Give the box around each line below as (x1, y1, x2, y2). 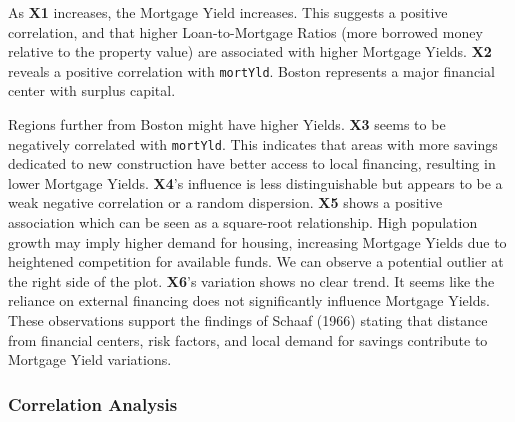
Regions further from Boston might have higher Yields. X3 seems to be (8, 114, 446, 135)
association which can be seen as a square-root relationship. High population (8, 212, 478, 233)
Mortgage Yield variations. (8, 349, 172, 370)
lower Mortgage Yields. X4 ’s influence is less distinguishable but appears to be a (8, 172, 503, 193)
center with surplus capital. (8, 80, 176, 101)
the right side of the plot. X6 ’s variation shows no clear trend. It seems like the (8, 270, 495, 291)
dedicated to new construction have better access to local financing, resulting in (8, 153, 496, 174)
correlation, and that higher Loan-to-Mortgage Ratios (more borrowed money (8, 21, 483, 42)
